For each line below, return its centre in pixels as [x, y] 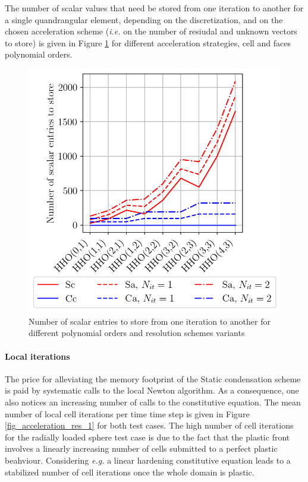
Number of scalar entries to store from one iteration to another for [150, 321]
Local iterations [37, 356]
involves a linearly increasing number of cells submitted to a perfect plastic [141, 448]
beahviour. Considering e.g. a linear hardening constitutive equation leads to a [148, 460]
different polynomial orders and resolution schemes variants [137, 333]
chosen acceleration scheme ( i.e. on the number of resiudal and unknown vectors [151, 31]
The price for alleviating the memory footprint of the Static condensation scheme [153, 378]
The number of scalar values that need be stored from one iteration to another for [154, 8]
